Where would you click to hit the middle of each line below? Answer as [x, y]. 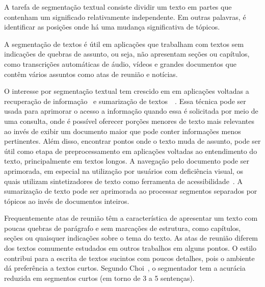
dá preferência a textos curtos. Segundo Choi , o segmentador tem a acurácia [125, 268]
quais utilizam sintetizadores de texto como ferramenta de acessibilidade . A [123, 181]
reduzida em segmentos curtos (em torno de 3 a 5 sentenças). [99, 278]
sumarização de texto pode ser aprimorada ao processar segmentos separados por [131, 191]
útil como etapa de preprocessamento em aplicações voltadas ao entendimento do [131, 151]
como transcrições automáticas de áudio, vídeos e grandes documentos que [120, 63]
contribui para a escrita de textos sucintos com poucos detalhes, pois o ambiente [129, 258]
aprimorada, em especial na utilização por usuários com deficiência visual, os [124, 171]
